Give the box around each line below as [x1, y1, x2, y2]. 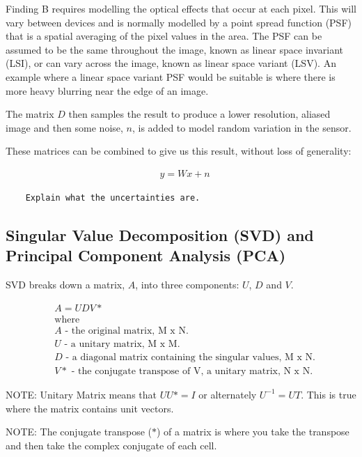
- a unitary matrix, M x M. [64, 339, 180, 349]
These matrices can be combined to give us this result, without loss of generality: [6, 144, 352, 158]
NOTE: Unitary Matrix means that [6, 387, 157, 401]
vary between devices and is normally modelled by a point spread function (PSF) [6, 15, 352, 29]
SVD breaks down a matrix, [6, 277, 125, 292]
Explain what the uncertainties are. [25, 192, 200, 203]
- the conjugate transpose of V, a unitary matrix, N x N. [71, 366, 313, 376]
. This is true [301, 387, 356, 401]
